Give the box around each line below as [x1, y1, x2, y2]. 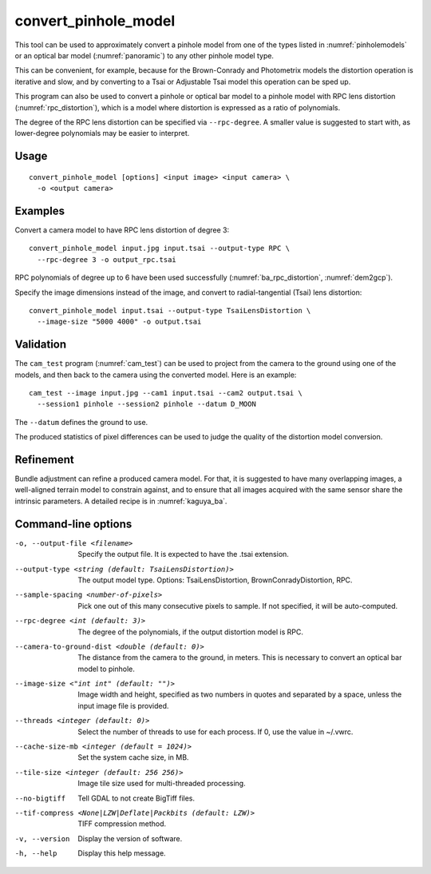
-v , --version [14, 834, 70, 843]
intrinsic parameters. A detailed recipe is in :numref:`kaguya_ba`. [14, 496, 227, 506]
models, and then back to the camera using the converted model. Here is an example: [14, 370, 297, 379]
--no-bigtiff [14, 793, 66, 803]
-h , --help [14, 849, 57, 858]
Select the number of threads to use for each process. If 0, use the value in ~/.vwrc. [77, 727, 354, 737]
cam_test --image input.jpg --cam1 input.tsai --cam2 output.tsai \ [29, 388, 302, 398]
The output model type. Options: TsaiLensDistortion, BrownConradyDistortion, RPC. [77, 575, 353, 585]
